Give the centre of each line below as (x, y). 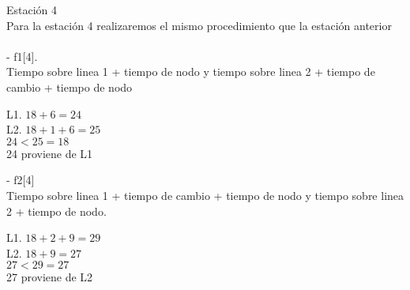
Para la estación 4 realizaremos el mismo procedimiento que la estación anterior (199, 25)
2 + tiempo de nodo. (56, 211)
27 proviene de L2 (50, 277)
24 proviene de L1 (50, 153)
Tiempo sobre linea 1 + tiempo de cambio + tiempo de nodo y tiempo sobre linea (205, 195)
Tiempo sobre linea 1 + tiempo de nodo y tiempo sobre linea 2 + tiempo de (191, 72)
